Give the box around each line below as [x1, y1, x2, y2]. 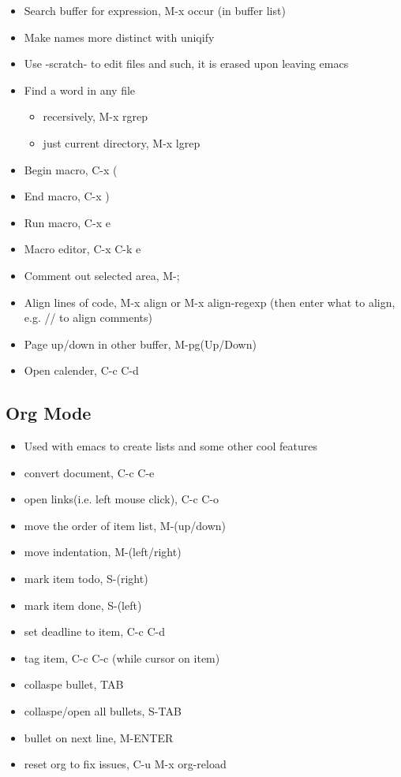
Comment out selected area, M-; [24, 267, 180, 283]
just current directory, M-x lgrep [43, 134, 200, 151]
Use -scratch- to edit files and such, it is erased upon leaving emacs [24, 55, 349, 72]
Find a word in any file [24, 81, 136, 98]
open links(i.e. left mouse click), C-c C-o [24, 491, 219, 507]
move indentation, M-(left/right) [24, 544, 182, 560]
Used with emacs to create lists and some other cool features [24, 438, 317, 454]
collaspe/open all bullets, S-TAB [24, 703, 182, 719]
